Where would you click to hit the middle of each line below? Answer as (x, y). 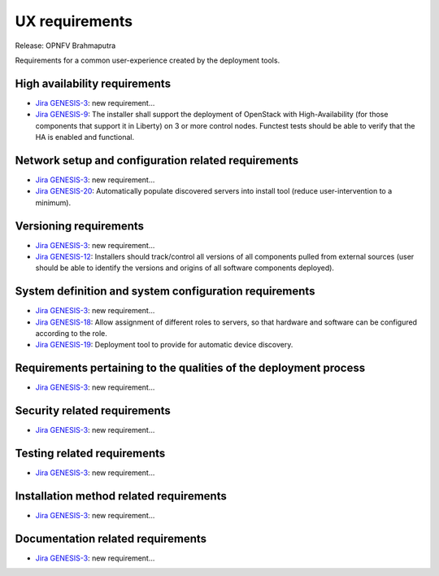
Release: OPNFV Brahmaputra (65, 46)
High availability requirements (93, 83)
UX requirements (74, 21)
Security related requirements (93, 411)
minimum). (53, 203)
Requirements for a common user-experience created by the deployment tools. (148, 60)
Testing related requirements (90, 454)
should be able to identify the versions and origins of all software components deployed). (185, 268)
